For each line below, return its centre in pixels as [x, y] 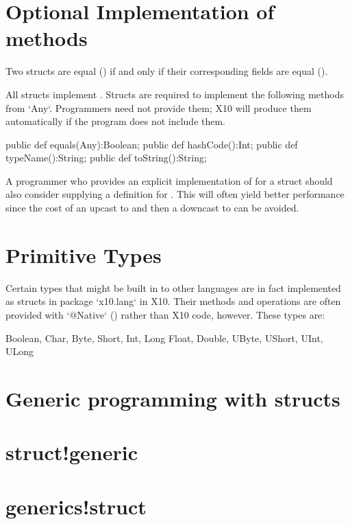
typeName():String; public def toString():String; [106, 158]
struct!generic [72, 452]
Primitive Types [84, 254]
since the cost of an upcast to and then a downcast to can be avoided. [152, 208]
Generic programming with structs [173, 398]
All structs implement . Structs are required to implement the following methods [175, 94]
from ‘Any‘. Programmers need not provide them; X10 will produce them [159, 107]
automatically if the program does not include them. [116, 121]
